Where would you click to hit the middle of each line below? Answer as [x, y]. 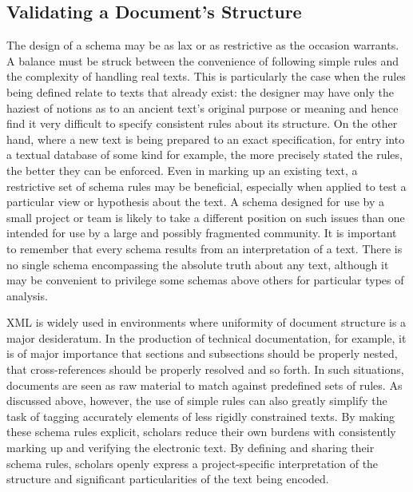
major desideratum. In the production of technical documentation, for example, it [206, 337]
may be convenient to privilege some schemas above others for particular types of [205, 280]
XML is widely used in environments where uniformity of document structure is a [206, 322]
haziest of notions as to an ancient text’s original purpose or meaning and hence [203, 107]
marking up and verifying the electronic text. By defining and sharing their [191, 448]
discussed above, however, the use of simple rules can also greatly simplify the [197, 401]
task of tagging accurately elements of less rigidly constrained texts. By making [201, 416]
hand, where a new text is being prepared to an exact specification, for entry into [206, 139]
